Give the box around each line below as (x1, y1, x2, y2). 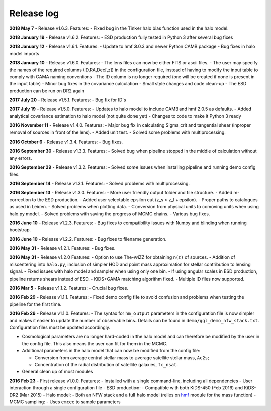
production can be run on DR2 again (9, 88, 85, 94)
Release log (9, 8, 59, 19)
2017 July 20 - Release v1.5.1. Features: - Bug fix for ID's (9, 97, 126, 103)
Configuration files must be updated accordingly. (9, 324, 110, 330)
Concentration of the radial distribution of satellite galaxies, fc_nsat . (34, 361, 178, 367)
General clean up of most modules (22, 369, 93, 375)
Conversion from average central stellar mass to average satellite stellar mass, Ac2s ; (34, 354, 209, 361)
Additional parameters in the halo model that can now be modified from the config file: (22, 348, 200, 354)
